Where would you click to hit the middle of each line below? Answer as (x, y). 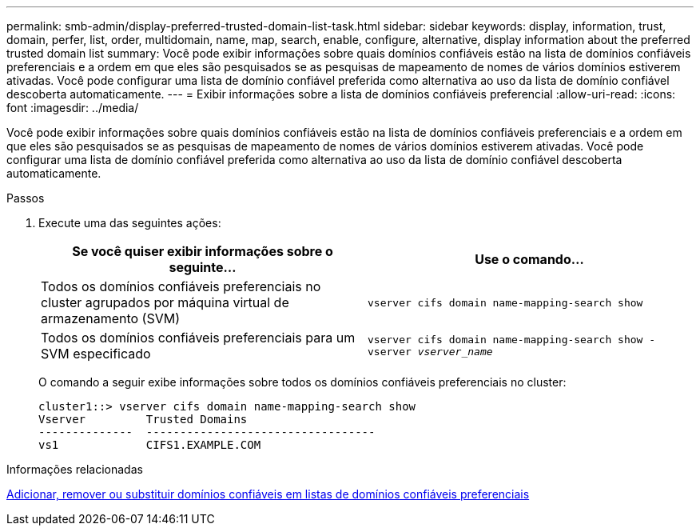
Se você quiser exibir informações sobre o (203, 251)
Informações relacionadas (75, 469)
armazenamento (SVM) (111, 318)
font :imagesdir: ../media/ (73, 108)
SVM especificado (96, 354)
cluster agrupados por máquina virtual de (165, 302)
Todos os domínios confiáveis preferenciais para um (198, 338)
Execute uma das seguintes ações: (130, 223)
